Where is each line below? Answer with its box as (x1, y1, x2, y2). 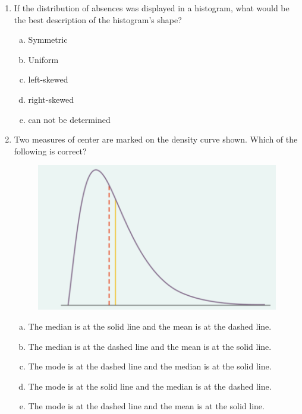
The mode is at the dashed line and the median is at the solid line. (28, 360, 272, 372)
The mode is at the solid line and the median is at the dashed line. (28, 380, 272, 392)
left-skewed (28, 73, 68, 86)
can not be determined (28, 113, 111, 125)
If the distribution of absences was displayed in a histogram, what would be (14, 2, 290, 14)
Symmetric (28, 33, 68, 46)
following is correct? (14, 144, 87, 157)
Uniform (28, 53, 59, 65)
